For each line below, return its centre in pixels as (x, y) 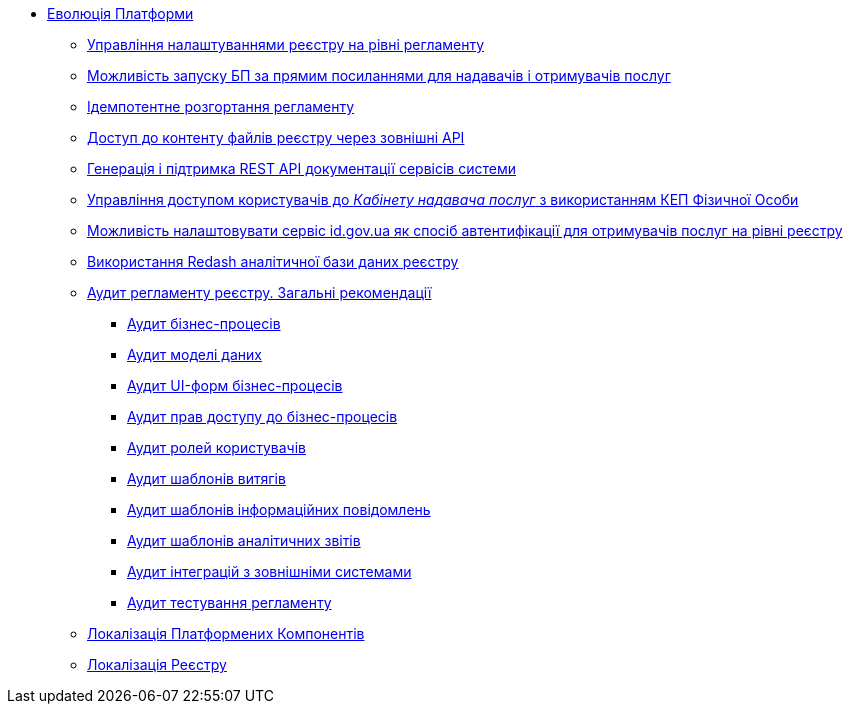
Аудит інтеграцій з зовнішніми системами (269, 571)
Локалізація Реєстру (157, 664)
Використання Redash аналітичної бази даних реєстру (273, 261)
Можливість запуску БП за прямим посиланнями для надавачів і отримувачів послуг (379, 75)
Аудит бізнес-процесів (204, 323)
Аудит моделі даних (194, 354)
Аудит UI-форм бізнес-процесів (235, 385)
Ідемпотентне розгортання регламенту (221, 106)
